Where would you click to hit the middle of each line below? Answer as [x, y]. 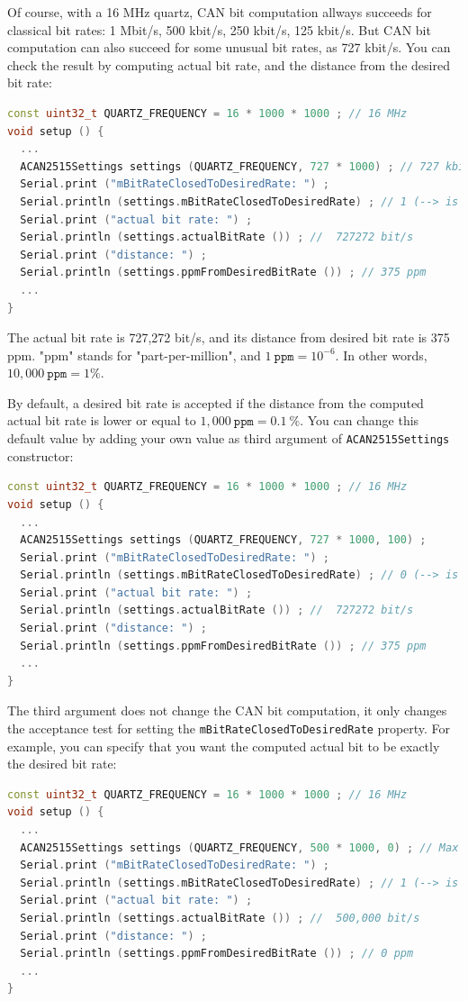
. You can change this [360, 420]
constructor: [40, 455]
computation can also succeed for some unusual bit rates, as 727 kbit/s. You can [229, 47]
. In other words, [381, 355]
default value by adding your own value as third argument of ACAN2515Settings [229, 438]
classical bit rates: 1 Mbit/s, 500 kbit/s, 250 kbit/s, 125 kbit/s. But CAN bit [219, 29]
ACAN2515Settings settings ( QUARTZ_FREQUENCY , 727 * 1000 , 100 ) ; [223, 540]
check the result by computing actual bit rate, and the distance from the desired [229, 64]
